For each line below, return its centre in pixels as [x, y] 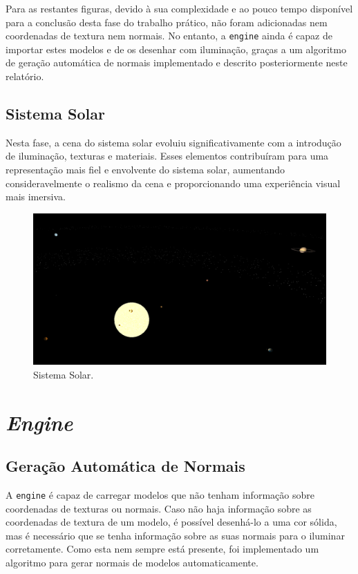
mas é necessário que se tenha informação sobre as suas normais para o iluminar [175, 535]
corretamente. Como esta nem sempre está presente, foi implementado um [162, 549]
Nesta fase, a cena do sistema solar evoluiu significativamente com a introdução [173, 142]
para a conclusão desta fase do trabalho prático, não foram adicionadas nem [167, 22]
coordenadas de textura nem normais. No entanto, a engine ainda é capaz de [169, 36]
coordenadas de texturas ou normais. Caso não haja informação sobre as [159, 508]
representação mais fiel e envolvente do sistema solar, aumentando [145, 170]
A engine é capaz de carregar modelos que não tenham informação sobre [160, 495]
